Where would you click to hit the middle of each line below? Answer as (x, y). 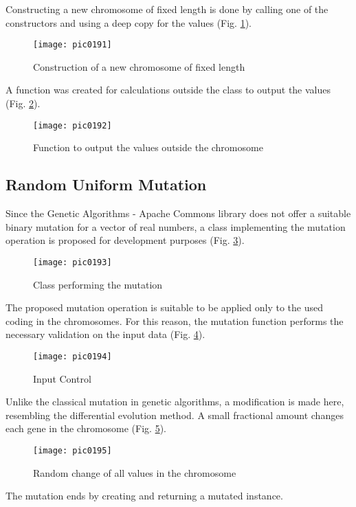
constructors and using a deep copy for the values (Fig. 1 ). (129, 22)
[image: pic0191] (73, 45)
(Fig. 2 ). (23, 103)
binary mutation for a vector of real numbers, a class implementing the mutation (176, 226)
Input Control (62, 378)
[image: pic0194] (73, 356)
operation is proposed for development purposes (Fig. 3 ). (125, 240)
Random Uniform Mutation (106, 184)
